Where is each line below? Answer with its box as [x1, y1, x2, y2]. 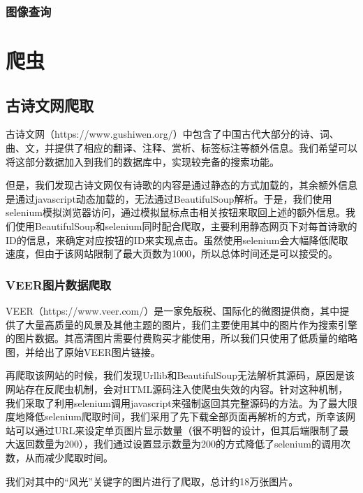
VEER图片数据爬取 [6, 276, 112, 293]
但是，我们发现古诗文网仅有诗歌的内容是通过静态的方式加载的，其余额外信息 [6, 178, 357, 192]
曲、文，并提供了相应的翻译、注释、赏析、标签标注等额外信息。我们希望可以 [6, 141, 357, 155]
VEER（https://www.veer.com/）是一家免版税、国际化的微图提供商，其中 [6, 303, 340, 317]
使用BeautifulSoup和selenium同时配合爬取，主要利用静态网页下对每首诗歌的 [15, 218, 357, 233]
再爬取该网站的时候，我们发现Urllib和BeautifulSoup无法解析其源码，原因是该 [6, 368, 355, 383]
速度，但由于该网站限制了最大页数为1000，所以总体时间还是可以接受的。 [6, 246, 338, 261]
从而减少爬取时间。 [24, 450, 113, 464]
